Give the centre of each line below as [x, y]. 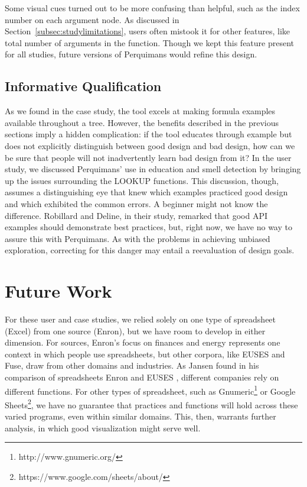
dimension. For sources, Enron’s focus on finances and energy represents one [143, 342]
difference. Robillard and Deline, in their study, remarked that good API [136, 215]
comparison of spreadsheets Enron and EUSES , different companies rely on [142, 377]
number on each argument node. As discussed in [92, 19]
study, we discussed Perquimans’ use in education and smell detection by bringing [153, 169]
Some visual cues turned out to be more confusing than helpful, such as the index [152, 8]
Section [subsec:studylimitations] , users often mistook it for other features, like [148, 31]
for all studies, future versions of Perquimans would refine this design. [131, 54]
